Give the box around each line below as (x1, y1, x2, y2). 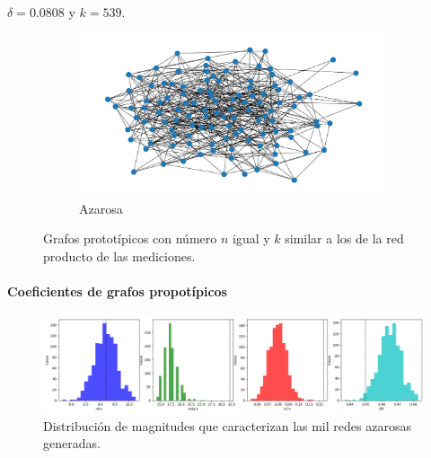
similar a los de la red (285, 229, 404, 248)
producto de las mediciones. (43, 246, 196, 265)
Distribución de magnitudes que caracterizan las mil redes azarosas (43, 416, 411, 435)
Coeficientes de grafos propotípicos (7, 281, 227, 300)
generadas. (43, 434, 101, 453)
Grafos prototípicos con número (43, 229, 217, 248)
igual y (233, 229, 270, 248)
